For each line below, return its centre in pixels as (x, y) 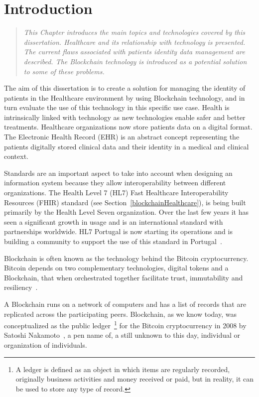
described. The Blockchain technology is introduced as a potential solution (135, 61)
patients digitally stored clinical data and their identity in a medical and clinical (127, 146)
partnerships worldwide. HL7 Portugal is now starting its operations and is (118, 231)
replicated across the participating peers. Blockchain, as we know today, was (120, 314)
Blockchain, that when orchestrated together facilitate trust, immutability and (124, 277)
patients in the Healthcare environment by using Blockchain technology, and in (125, 97)
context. (16, 156)
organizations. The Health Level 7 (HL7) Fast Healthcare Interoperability (116, 193)
